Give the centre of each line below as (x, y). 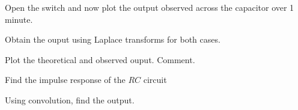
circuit (155, 80)
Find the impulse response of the (65, 80)
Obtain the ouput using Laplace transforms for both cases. (113, 39)
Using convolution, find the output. (70, 99)
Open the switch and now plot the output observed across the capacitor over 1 (150, 7)
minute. (19, 19)
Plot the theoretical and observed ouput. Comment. (100, 59)
